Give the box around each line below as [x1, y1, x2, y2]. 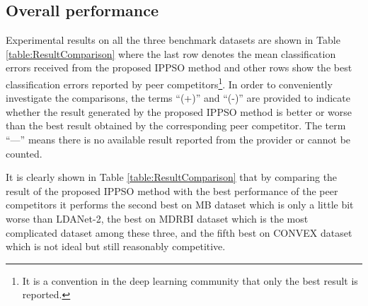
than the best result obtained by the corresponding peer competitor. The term [6, 118, 346, 133]
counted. [6, 146, 42, 160]
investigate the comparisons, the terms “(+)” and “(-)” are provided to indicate [6, 90, 350, 105]
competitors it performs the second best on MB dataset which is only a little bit [6, 197, 354, 212]
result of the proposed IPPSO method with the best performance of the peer [6, 183, 338, 198]
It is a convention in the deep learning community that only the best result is [22, 273, 358, 288]
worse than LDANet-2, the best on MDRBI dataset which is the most [6, 211, 309, 225]
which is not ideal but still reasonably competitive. [6, 239, 226, 254]
